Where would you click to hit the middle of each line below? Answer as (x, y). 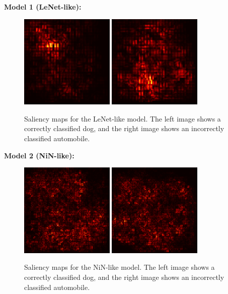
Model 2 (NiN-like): (39, 155)
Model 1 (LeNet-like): (43, 7)
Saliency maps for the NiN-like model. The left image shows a (120, 267)
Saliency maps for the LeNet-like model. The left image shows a (123, 118)
